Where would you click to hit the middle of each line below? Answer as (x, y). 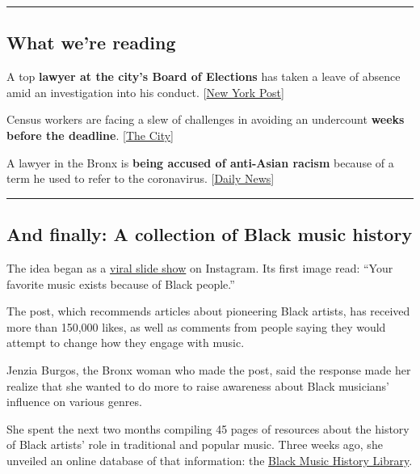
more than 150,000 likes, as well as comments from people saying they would (196, 326)
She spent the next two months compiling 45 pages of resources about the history (208, 428)
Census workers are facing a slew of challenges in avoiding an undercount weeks (206, 119)
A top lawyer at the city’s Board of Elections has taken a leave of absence (204, 76)
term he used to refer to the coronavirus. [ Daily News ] (141, 178)
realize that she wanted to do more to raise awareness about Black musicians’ (198, 385)
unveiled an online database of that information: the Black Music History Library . (210, 460)
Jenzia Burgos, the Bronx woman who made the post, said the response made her (209, 369)
